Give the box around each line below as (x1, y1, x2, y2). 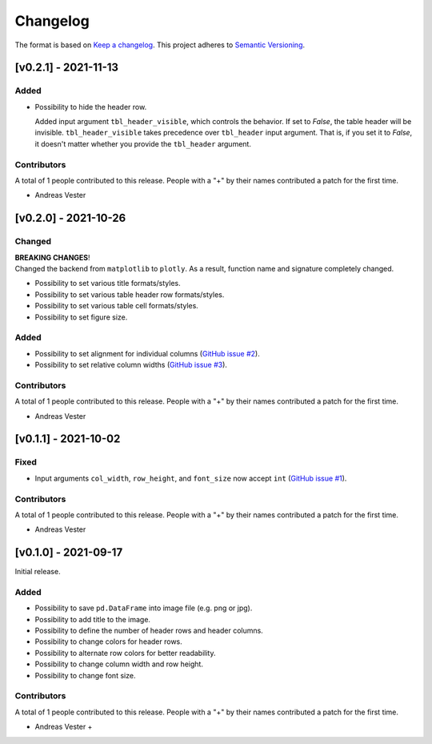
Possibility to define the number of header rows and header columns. (34, 625, 263, 636)
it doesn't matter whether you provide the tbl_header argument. (34, 139, 252, 148)
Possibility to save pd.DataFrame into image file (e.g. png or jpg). (34, 603, 253, 613)
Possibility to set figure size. (34, 312, 128, 322)
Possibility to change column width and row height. (34, 659, 204, 669)
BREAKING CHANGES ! (14, 252, 91, 262)
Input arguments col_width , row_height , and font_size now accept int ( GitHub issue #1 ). (34, 473, 347, 483)
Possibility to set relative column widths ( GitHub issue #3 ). (34, 360, 228, 370)
